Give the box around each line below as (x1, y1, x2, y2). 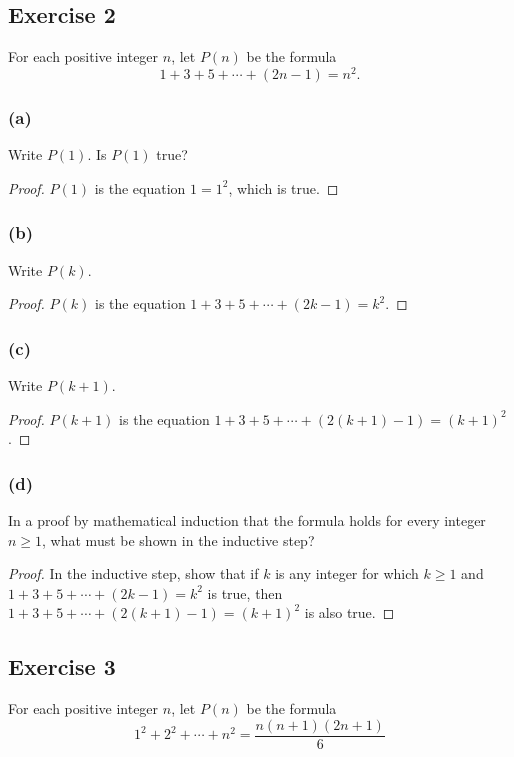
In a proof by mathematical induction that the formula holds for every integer (8, 509, 486, 530)
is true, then (207, 582, 283, 603)
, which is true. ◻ (228, 177, 339, 198)
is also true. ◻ (304, 602, 395, 623)
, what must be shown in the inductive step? (42, 529, 315, 550)
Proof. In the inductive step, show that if (8, 563, 259, 584)
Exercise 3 (8, 651, 116, 682)
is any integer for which (275, 563, 419, 584)
